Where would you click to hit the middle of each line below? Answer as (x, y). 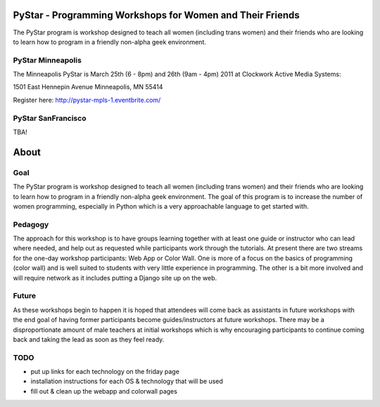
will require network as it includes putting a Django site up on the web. (115, 278)
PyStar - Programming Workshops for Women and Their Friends (157, 15)
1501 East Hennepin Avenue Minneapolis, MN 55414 (88, 87)
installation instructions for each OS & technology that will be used (127, 381)
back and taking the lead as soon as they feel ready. (89, 339)
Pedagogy (31, 224)
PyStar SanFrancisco (50, 118)
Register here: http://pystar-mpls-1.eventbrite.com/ (87, 100)
